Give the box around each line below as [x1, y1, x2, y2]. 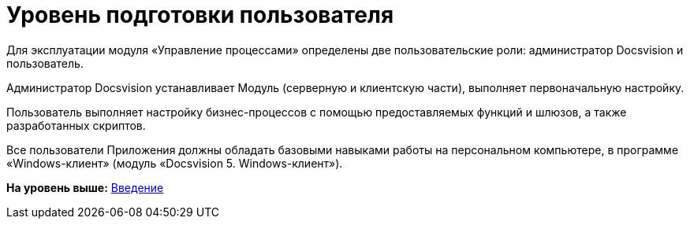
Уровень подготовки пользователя [6, 2, 394, 28]
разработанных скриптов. [6, 118, 146, 132]
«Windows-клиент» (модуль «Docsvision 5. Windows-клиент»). [6, 156, 343, 170]
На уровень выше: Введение [6, 180, 164, 194]
